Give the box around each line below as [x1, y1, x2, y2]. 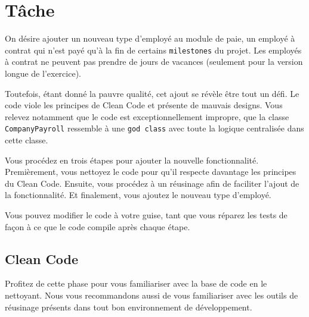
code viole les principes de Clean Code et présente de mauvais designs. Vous [5, 99, 283, 111]
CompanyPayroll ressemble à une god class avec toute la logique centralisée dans [5, 122, 304, 134]
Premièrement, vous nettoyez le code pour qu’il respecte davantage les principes [5, 165, 296, 178]
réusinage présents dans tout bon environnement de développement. [5, 300, 252, 313]
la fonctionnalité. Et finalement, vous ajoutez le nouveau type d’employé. [5, 189, 271, 201]
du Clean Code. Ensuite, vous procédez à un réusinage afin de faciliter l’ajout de [5, 177, 299, 189]
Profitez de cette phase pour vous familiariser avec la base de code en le [5, 277, 267, 290]
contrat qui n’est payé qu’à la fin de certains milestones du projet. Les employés [5, 43, 302, 56]
